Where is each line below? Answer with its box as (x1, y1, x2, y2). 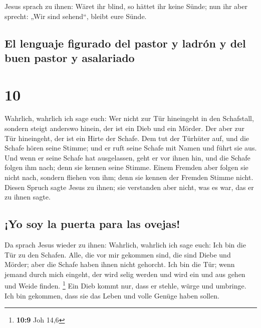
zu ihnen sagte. (5, 191, 51, 202)
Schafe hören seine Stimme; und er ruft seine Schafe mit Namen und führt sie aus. (5, 142, 257, 153)
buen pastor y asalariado (5, 49, 135, 65)
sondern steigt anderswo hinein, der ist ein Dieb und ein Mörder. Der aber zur (5, 123, 244, 133)
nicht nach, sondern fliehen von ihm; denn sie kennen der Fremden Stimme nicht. (5, 172, 253, 182)
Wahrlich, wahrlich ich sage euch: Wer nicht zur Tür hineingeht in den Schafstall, (5, 113, 254, 123)
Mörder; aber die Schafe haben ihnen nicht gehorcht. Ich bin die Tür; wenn (5, 259, 235, 269)
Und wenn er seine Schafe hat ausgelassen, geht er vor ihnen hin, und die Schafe (5, 152, 250, 162)
